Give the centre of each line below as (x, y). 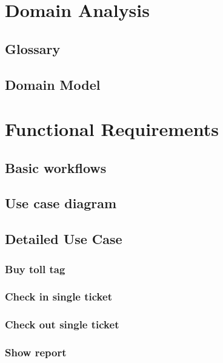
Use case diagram (61, 203)
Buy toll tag (35, 269)
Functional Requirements (112, 129)
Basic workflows (56, 167)
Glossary (33, 48)
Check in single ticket (58, 297)
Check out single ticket (62, 324)
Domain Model (53, 84)
